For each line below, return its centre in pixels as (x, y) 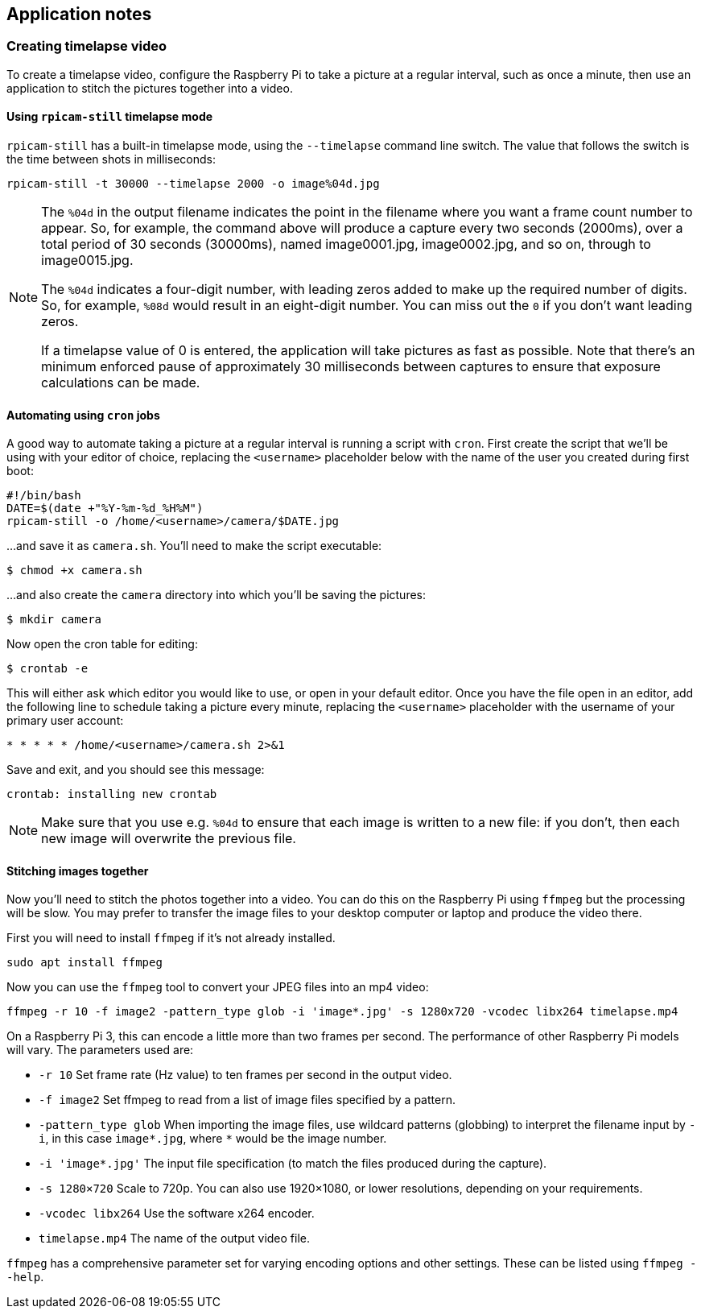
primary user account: (65, 721)
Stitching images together (78, 870)
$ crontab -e (47, 669)
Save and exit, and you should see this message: (136, 770)
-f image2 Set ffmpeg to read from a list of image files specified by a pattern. (247, 1100)
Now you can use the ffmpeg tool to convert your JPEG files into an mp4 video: (218, 987)
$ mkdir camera (54, 620)
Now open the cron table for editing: (102, 644)
